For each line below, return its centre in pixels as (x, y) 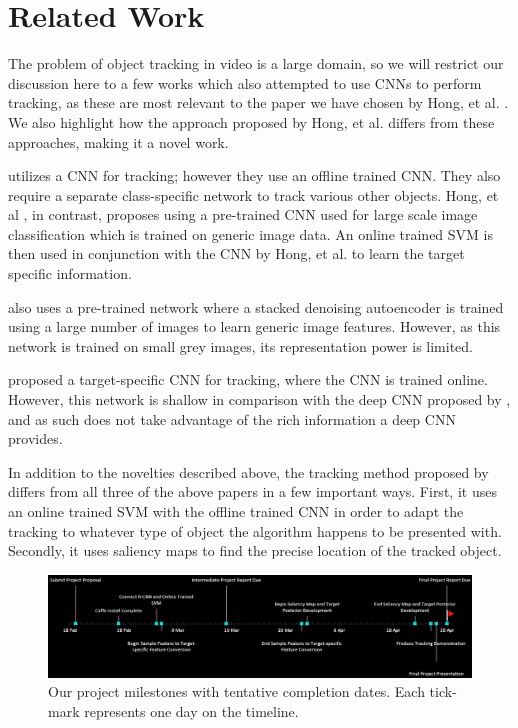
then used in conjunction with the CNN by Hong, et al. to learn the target (236, 253)
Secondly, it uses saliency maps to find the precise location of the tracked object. (255, 550)
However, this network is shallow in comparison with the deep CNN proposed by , (259, 399)
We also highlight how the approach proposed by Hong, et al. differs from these (251, 121)
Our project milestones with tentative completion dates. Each (236, 691)
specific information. (70, 273)
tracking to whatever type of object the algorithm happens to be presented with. (255, 530)
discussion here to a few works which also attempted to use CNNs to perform (245, 82)
